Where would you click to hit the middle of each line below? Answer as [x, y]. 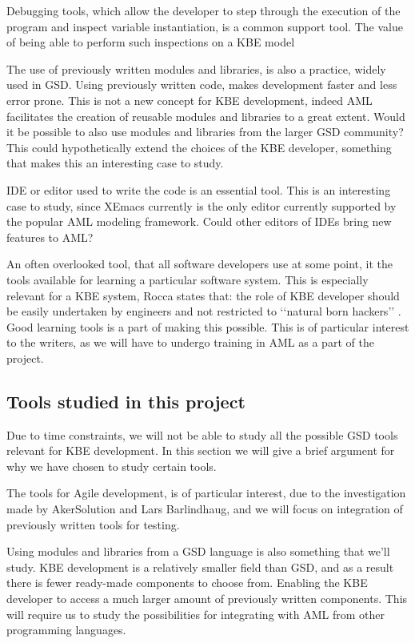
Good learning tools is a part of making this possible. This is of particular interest [208, 326]
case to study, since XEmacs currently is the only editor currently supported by [202, 205]
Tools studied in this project [126, 401]
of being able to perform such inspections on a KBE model [151, 42]
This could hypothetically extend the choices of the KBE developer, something [199, 147]
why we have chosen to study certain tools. [112, 466]
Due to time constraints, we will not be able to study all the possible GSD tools [202, 434]
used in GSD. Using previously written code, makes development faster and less [202, 84]
